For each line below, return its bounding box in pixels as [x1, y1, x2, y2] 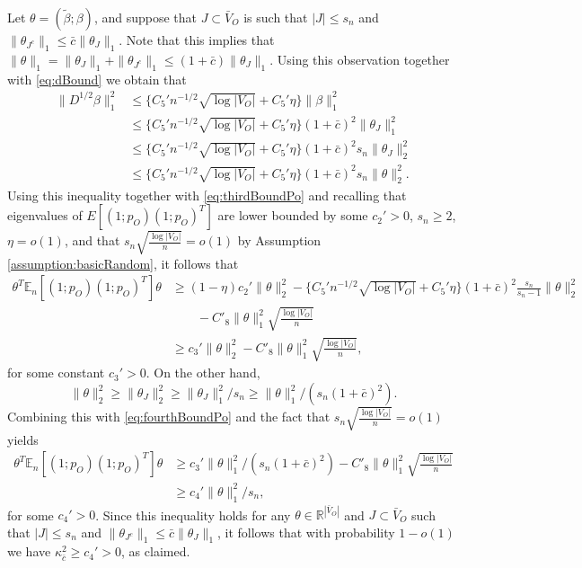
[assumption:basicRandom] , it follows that [7, 253, 239, 272]
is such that [243, 8, 308, 26]
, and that [64, 231, 120, 250]
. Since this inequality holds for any [95, 505, 291, 524]
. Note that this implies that [119, 31, 275, 49]
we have [7, 542, 51, 561]
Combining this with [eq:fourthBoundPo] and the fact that [7, 407, 331, 426]
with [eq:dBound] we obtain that [7, 69, 187, 88]
